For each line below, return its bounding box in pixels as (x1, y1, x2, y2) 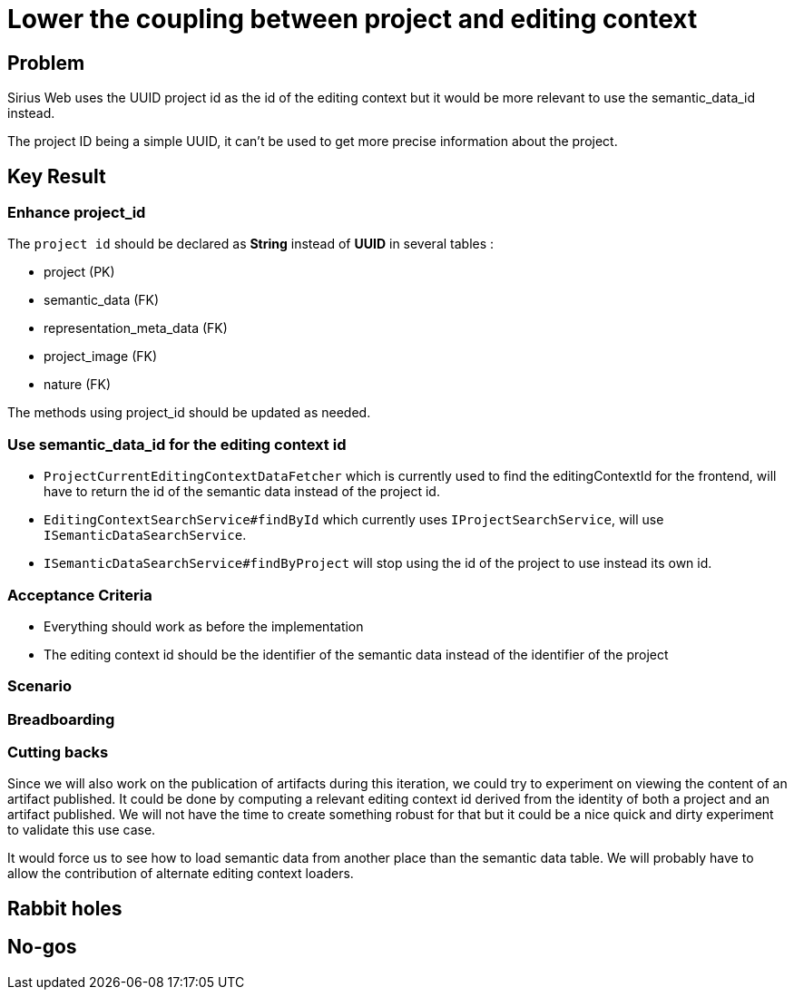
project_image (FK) (44, 348, 158, 365)
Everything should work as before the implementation (44, 618, 364, 634)
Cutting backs (7, 743, 109, 762)
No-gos (7, 935, 77, 959)
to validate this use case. (7, 822, 156, 838)
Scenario (7, 677, 72, 696)
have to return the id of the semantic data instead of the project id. (44, 484, 440, 500)
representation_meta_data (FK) (44, 320, 228, 337)
